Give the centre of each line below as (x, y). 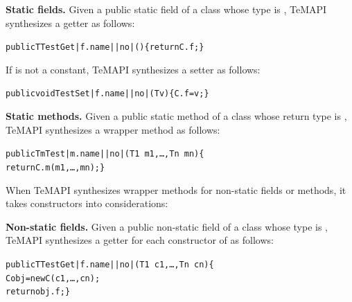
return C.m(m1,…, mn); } (55, 167)
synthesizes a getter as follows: (70, 23)
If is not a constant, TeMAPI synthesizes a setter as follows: (133, 69)
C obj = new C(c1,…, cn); (53, 278)
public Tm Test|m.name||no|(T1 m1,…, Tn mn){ (105, 154)
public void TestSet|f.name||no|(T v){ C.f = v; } (107, 94)
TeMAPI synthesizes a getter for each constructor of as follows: (140, 240)
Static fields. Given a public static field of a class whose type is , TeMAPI (166, 9)
